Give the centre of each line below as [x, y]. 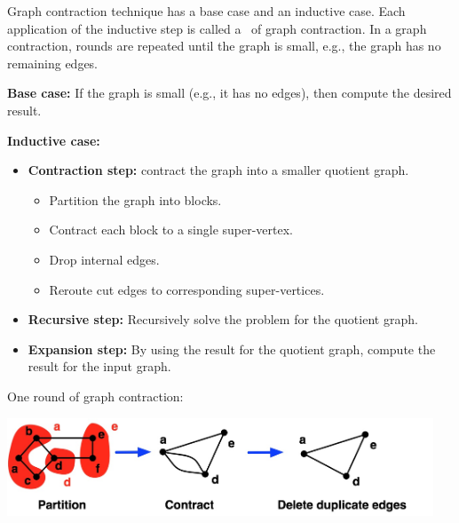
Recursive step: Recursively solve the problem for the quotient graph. [223, 319]
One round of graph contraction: [95, 396]
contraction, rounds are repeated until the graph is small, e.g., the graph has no [224, 46]
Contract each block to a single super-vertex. [171, 230]
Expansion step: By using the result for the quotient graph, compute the [232, 349]
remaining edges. [53, 63]
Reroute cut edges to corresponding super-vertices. [187, 289]
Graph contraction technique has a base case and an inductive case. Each [206, 11]
